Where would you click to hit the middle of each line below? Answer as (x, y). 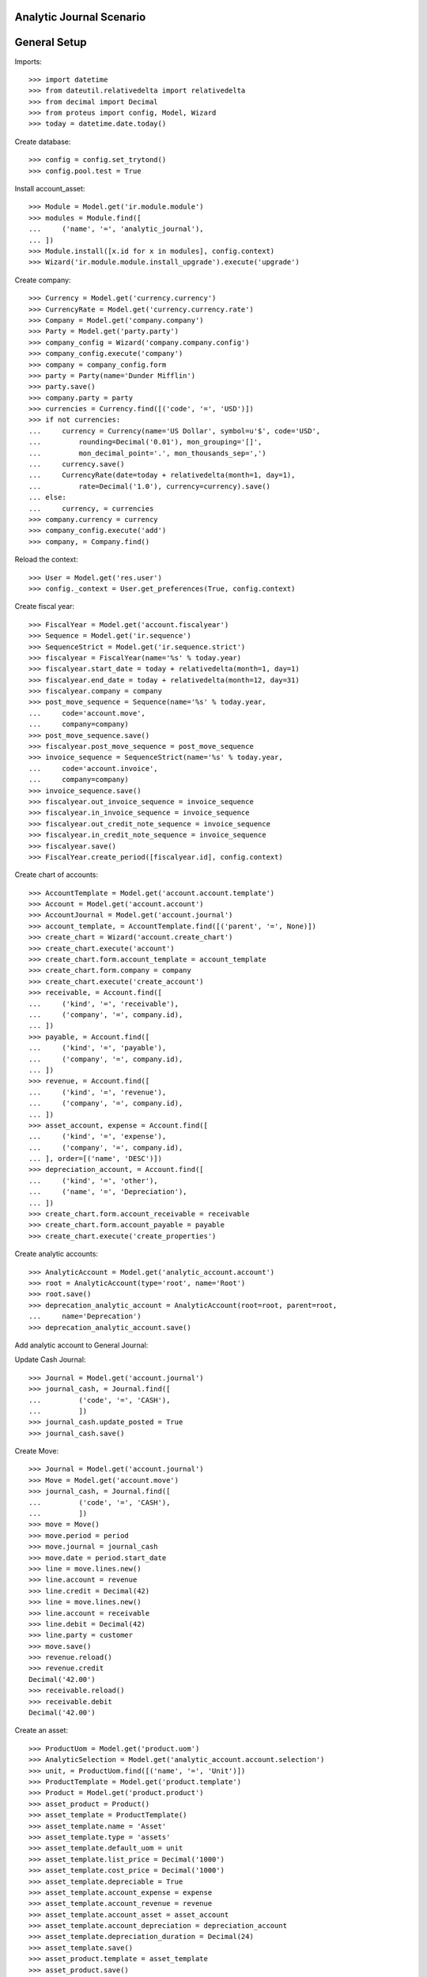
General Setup (51, 42)
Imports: (28, 61)
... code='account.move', (87, 713)
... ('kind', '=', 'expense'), (98, 1136)
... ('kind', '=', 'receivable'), (104, 1004)
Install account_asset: (50, 189)
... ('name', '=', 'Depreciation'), (108, 1192)
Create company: (43, 280)
